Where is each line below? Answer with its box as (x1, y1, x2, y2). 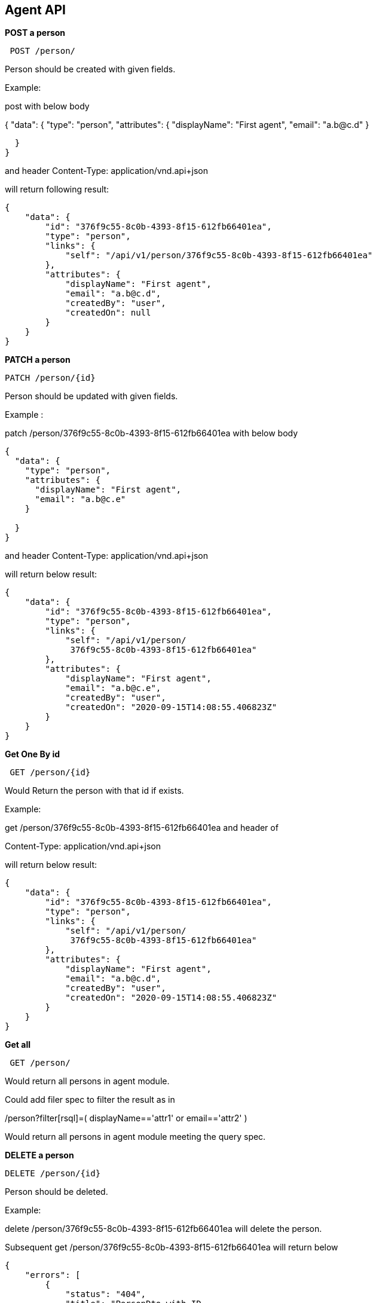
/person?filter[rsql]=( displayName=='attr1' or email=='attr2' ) (5, 1113, 247, 1124)
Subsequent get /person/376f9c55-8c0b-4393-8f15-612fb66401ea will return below (5, 1242, 338, 1253)
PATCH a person (5, 354, 71, 365)
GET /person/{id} (10, 767, 91, 778)
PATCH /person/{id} (5, 373, 96, 383)
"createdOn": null (65, 308, 151, 318)
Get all (5, 1039, 31, 1050)
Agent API (5, 2, 66, 17)
